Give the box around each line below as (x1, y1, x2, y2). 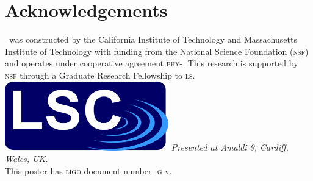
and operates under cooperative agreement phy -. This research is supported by (5, 57, 298, 69)
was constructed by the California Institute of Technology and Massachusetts (9, 33, 297, 46)
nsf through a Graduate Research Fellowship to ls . (5, 68, 195, 81)
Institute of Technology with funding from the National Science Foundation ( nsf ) (5, 44, 309, 57)
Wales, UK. (5, 152, 48, 165)
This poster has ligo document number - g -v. (5, 165, 172, 177)
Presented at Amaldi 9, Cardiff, (171, 140, 289, 153)
